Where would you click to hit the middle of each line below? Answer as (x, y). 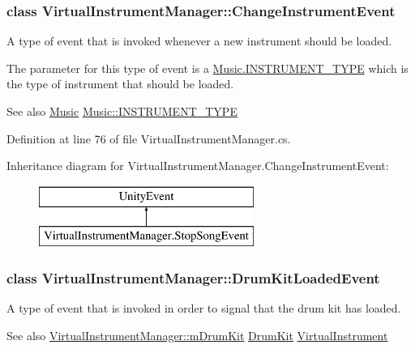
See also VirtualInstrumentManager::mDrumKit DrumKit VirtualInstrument (197, 335)
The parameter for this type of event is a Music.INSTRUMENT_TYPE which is (207, 68)
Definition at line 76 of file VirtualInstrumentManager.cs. (149, 138)
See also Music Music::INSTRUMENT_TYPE (122, 111)
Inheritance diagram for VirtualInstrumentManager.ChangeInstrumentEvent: (198, 166)
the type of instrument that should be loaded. (120, 84)
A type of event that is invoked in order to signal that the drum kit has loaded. (204, 308)
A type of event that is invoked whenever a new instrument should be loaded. (199, 41)
